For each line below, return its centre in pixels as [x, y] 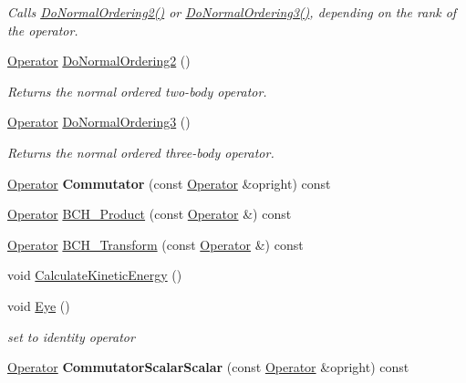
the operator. [43, 30]
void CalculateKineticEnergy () [95, 275]
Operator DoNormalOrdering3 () [99, 122]
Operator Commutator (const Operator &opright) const [169, 183]
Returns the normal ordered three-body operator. [141, 152]
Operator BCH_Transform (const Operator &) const [155, 244]
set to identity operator [71, 336]
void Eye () [39, 305]
